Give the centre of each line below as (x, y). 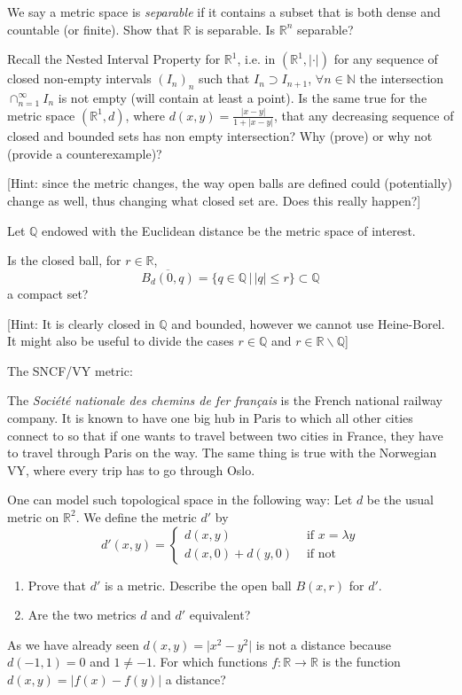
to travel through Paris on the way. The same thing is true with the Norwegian (222, 453)
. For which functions (210, 662)
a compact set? (48, 293)
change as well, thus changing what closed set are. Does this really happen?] (214, 200)
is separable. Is (235, 29)
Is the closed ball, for (64, 260)
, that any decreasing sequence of (364, 115)
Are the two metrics (82, 615)
